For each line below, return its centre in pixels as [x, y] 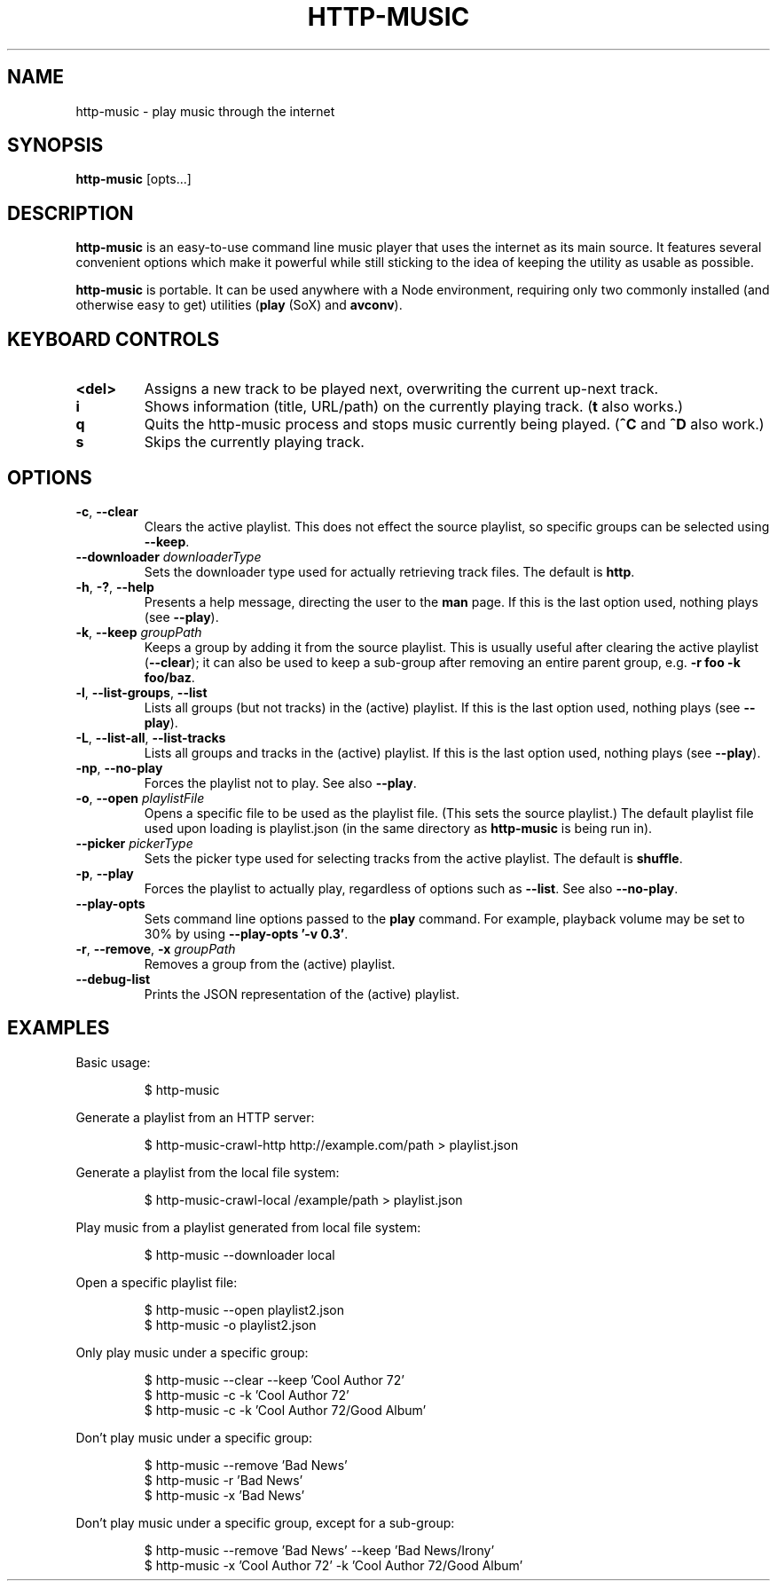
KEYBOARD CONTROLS [114, 339]
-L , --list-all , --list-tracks [151, 737]
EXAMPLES [59, 1028]
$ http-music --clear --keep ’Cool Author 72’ [274, 1380]
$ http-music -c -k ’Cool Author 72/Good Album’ [285, 1410]
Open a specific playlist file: [157, 1282]
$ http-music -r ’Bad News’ [224, 1480]
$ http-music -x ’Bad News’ [224, 1495]
